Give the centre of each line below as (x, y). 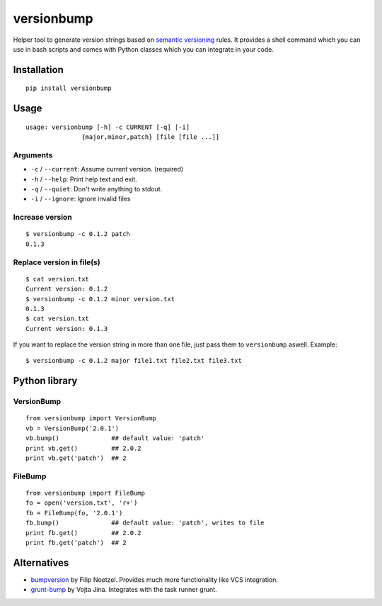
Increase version (42, 218)
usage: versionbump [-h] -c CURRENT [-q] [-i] (108, 127)
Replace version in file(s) (57, 262)
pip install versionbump (69, 88)
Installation (38, 70)
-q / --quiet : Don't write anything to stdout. (97, 189)
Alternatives (41, 562)
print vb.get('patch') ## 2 (76, 458)
